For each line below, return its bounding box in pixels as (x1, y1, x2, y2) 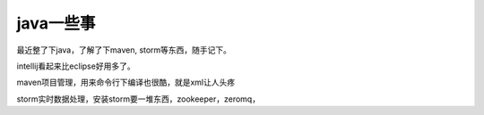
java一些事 (16, 13, 96, 33)
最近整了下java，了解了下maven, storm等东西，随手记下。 (16, 45, 232, 55)
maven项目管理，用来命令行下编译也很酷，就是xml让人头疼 (16, 77, 236, 88)
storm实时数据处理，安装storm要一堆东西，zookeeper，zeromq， (16, 94, 260, 104)
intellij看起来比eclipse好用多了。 (16, 61, 135, 71)
